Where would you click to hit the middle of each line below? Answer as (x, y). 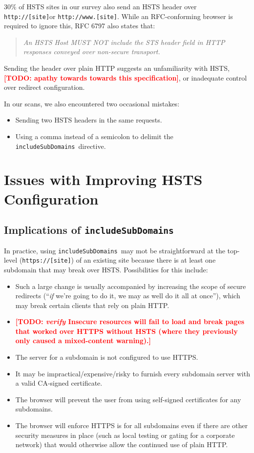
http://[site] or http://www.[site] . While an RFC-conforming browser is (118, 16)
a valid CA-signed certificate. (59, 383)
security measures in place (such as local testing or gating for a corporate (125, 435)
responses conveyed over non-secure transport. (92, 51)
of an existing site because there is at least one (146, 260)
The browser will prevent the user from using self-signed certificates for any (128, 399)
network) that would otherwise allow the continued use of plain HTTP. (122, 444)
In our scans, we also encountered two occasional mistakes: (92, 103)
